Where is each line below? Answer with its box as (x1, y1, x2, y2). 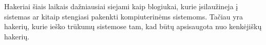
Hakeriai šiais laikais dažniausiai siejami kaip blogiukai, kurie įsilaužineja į (4, 1, 238, 11)
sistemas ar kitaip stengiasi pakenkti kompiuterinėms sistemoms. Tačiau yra (4, 11, 243, 21)
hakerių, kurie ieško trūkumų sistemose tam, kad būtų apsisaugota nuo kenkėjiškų (4, 21, 262, 32)
